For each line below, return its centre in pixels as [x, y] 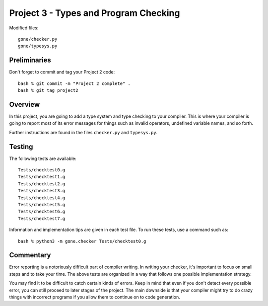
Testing [21, 147]
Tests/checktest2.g [42, 184]
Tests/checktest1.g [42, 177]
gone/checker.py [38, 39]
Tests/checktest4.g [42, 198]
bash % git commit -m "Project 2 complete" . [74, 83]
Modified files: [24, 28]
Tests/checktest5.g [42, 204]
